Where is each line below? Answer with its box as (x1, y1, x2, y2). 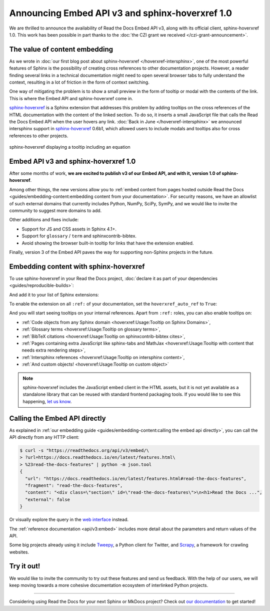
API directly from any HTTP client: (9, 434, 79, 440)
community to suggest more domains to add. (9, 208, 102, 213)
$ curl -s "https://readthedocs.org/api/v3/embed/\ (19, 448, 149, 453)
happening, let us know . (22, 398, 72, 404)
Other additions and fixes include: (9, 217, 79, 223)
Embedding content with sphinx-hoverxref (9, 262, 145, 270)
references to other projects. (9, 133, 68, 139)
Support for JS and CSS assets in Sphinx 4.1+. (21, 226, 117, 232)
